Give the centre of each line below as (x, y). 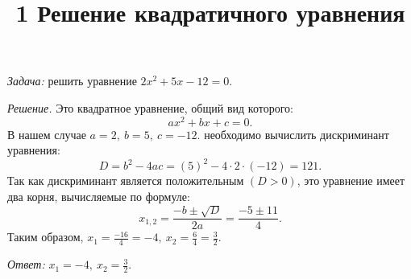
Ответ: (26, 264)
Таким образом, (46, 237)
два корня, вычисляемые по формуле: (99, 196)
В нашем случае (47, 134)
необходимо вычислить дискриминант (297, 134)
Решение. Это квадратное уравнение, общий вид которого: (150, 107)
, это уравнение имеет (351, 181)
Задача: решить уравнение (72, 81)
